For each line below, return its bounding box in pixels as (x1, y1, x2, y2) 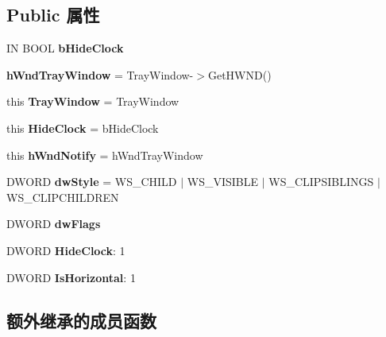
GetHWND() (207, 66, 272, 83)
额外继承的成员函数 (6, 308, 156, 332)
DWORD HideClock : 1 (6, 242, 125, 258)
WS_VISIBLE (187, 173, 259, 190)
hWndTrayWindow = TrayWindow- (6, 66, 194, 83)
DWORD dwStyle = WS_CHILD (6, 173, 177, 190)
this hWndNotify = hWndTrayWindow (6, 146, 203, 163)
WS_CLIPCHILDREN (6, 188, 119, 205)
